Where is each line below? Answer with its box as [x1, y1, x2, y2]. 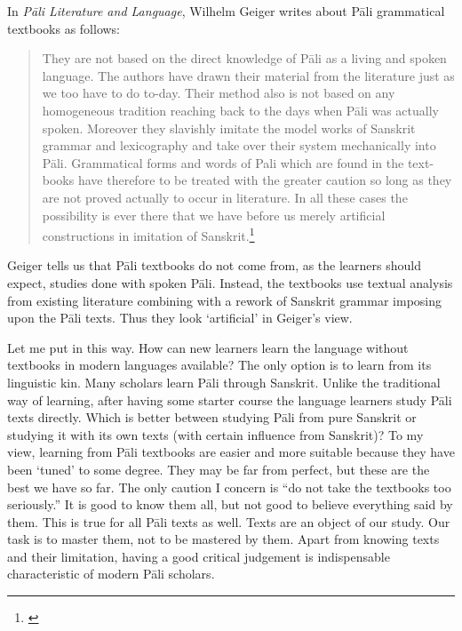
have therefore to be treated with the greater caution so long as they [77, 171, 452, 189]
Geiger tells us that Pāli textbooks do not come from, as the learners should [7, 256, 422, 275]
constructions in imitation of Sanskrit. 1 [42, 224, 255, 244]
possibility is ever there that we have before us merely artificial [42, 205, 386, 224]
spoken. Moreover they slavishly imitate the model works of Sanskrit [42, 118, 416, 137]
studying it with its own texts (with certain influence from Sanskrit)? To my [7, 425, 424, 443]
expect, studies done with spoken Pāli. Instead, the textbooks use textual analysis [7, 273, 453, 292]
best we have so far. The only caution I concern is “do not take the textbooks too [7, 477, 451, 496]
